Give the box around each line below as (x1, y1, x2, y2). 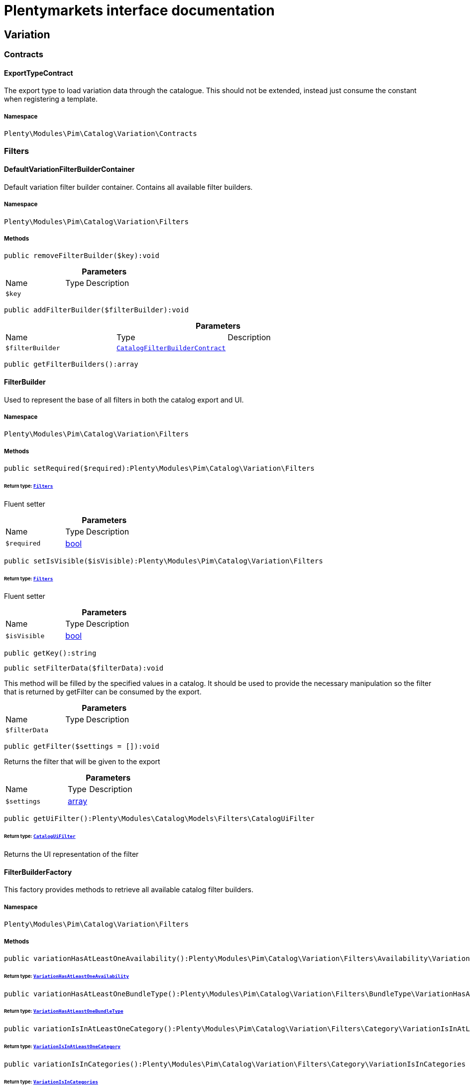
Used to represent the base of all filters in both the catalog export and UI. (4, 395, 244, 404)
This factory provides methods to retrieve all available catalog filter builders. (4, 885, 254, 894)
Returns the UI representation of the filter (4, 850, 139, 859)
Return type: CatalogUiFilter (4, 833, 76, 839)
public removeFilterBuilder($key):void (4, 252, 159, 260)
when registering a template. (4, 95, 98, 104)
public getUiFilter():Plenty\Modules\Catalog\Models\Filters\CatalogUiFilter (4, 814, 315, 823)
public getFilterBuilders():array (4, 360, 138, 369)
